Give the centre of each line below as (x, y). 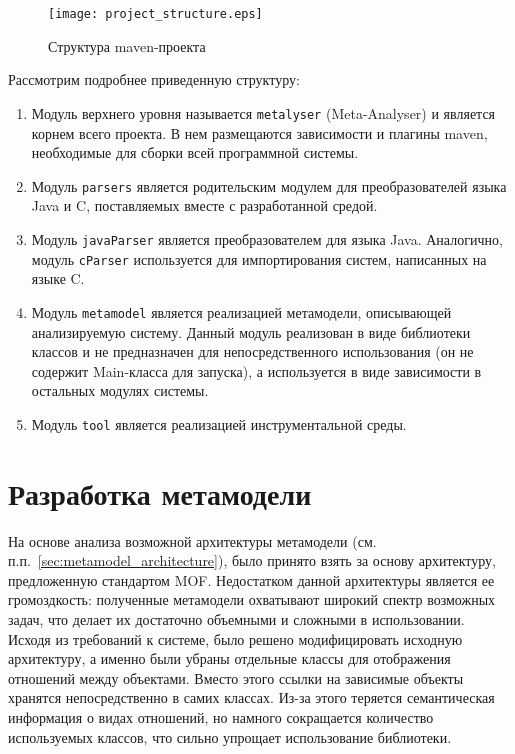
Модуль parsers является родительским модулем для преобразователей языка (269, 185)
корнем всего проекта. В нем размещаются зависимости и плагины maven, (259, 132)
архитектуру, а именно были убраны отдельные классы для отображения (229, 658)
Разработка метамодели (160, 492)
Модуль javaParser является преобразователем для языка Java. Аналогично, (267, 238)
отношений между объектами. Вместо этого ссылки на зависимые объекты (236, 677)
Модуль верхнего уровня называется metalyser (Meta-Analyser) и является (263, 112)
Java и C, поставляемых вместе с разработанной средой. (204, 205)
